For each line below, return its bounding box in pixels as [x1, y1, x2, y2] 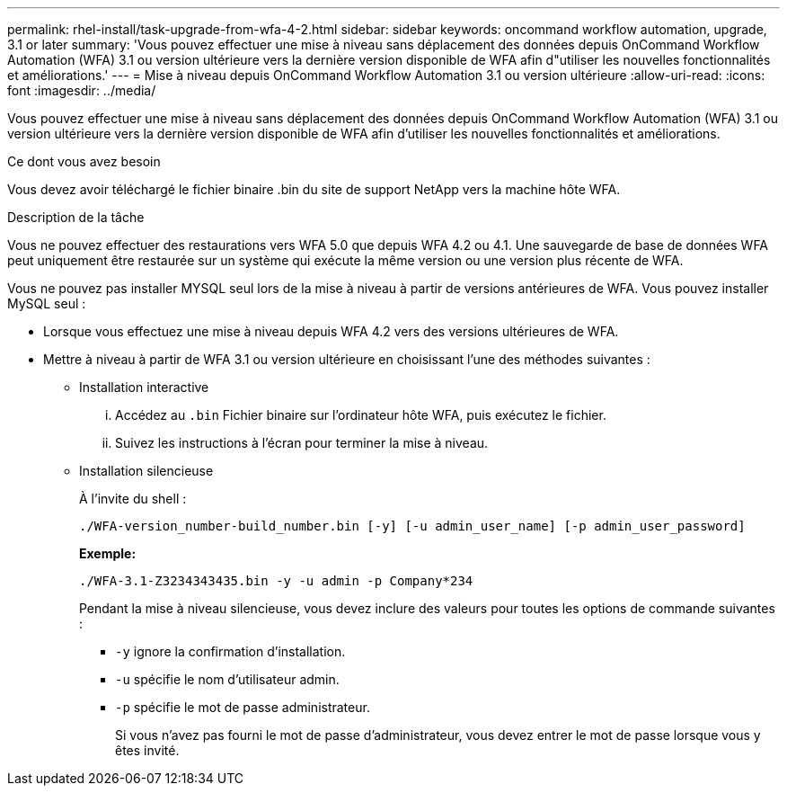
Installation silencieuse [79, 463, 214, 478]
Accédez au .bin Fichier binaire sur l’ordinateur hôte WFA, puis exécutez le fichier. [115, 407, 606, 423]
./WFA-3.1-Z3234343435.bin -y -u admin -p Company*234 [79, 574, 473, 588]
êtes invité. [115, 743, 180, 758]
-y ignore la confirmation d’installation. [115, 644, 346, 659]
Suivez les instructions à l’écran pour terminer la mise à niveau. [115, 435, 489, 450]
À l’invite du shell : [79, 491, 187, 506]
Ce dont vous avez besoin [7, 154, 161, 169]
